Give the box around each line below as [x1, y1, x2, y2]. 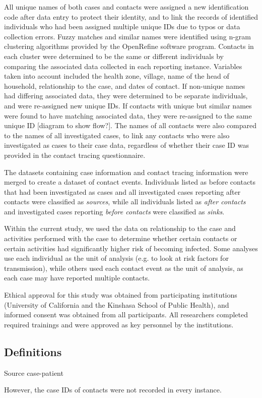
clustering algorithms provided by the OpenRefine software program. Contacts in [4, 41, 254, 51]
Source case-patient [4, 367, 63, 378]
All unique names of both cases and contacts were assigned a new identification [4, 2, 249, 12]
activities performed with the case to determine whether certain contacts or [4, 233, 237, 244]
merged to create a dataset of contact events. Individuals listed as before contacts [4, 177, 256, 187]
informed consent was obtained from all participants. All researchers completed [4, 309, 248, 320]
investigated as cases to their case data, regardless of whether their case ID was [4, 140, 249, 150]
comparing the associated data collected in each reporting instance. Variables [4, 61, 242, 71]
